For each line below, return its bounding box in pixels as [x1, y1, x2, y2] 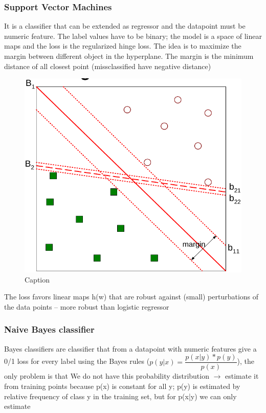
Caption [25, 274, 50, 285]
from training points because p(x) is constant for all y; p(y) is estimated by [4, 381, 240, 392]
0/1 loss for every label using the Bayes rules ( [4, 356, 150, 366]
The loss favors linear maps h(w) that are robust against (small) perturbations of [4, 291, 259, 302]
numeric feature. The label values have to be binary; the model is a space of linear [4, 30, 262, 41]
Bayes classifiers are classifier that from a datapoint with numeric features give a [4, 343, 257, 354]
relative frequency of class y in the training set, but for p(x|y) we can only [4, 390, 237, 401]
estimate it [225, 371, 259, 381]
